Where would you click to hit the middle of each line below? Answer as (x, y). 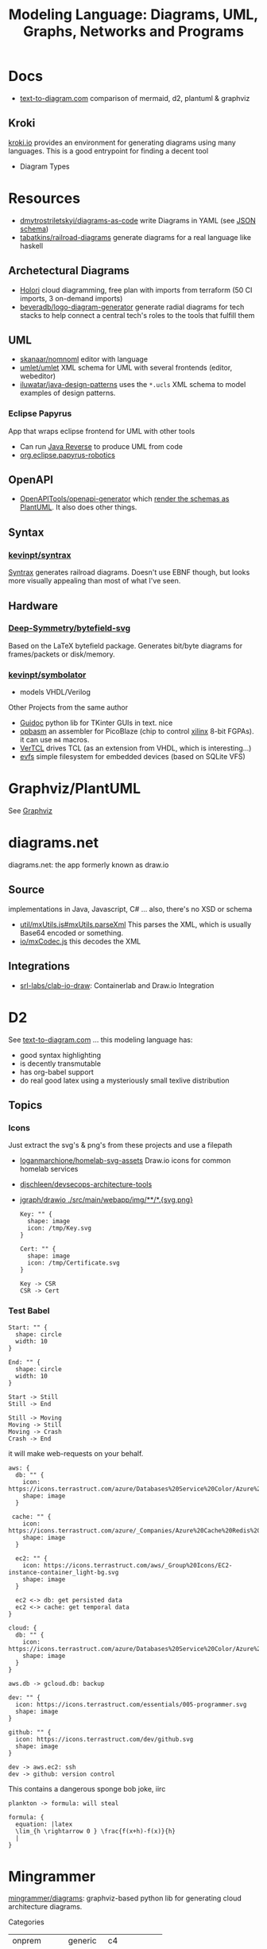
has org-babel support (56, 1071)
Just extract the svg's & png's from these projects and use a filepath (120, 1145)
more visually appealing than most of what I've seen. (95, 581)
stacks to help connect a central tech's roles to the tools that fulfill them (137, 315)
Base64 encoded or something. (72, 932)
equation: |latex (44, 1824)
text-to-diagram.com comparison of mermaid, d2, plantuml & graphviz (135, 98)
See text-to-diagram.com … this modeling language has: (101, 1040)
